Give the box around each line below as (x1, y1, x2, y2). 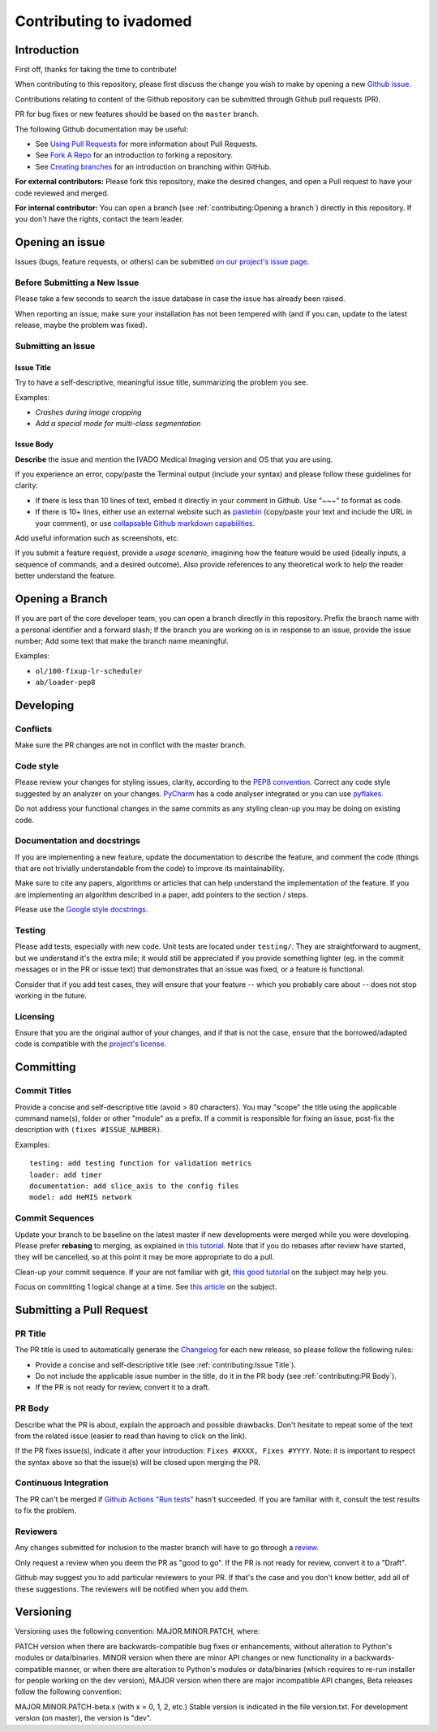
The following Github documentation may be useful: (15, 124, 188, 134)
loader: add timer (29, 1170, 103, 1179)
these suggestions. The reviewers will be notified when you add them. (15, 1583, 250, 1594)
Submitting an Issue (15, 340, 96, 351)
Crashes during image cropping (35, 407, 142, 417)
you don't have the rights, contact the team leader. (15, 214, 184, 224)
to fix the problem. (15, 1506, 77, 1515)
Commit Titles (15, 1085, 72, 1097)
